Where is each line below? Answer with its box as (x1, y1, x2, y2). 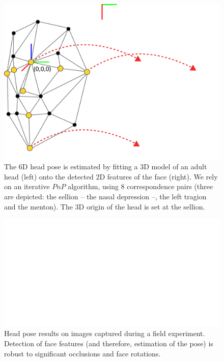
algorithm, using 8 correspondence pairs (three (68, 181, 213, 192)
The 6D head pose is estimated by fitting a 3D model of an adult (4, 161, 207, 172)
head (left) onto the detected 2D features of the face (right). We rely (4, 171, 218, 182)
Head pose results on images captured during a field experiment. (4, 328, 205, 339)
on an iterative (4, 181, 50, 192)
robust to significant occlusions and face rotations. (4, 348, 161, 358)
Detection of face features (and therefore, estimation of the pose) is (4, 338, 213, 348)
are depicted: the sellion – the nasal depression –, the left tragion (4, 191, 207, 201)
